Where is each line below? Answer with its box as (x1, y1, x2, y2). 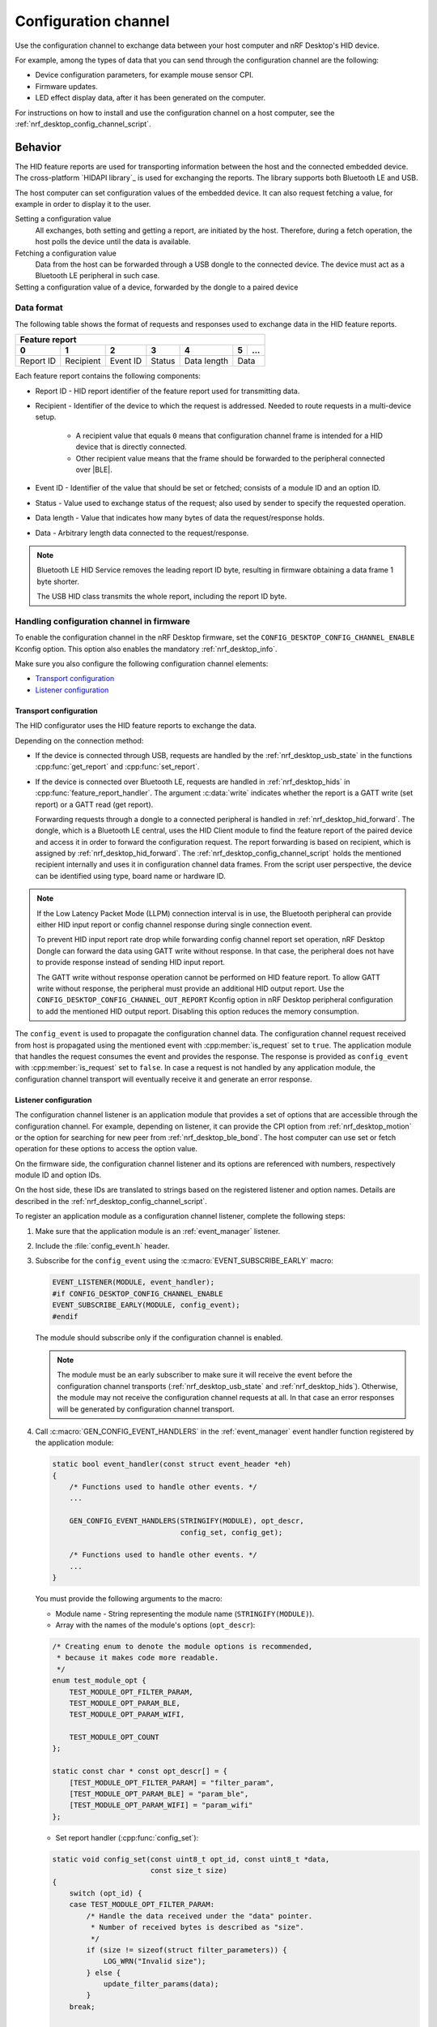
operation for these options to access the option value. (15, 1144, 198, 1154)
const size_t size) (150, 1866, 228, 1875)
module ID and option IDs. (15, 1170, 102, 1180)
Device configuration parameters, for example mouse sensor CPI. (35, 70, 254, 80)
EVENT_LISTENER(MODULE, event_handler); (52, 1278, 214, 1287)
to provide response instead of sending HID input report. (36, 958, 226, 967)
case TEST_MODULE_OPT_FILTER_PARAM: (69, 1900, 214, 1909)
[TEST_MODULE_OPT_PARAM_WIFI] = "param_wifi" (69, 1801, 253, 1810)
